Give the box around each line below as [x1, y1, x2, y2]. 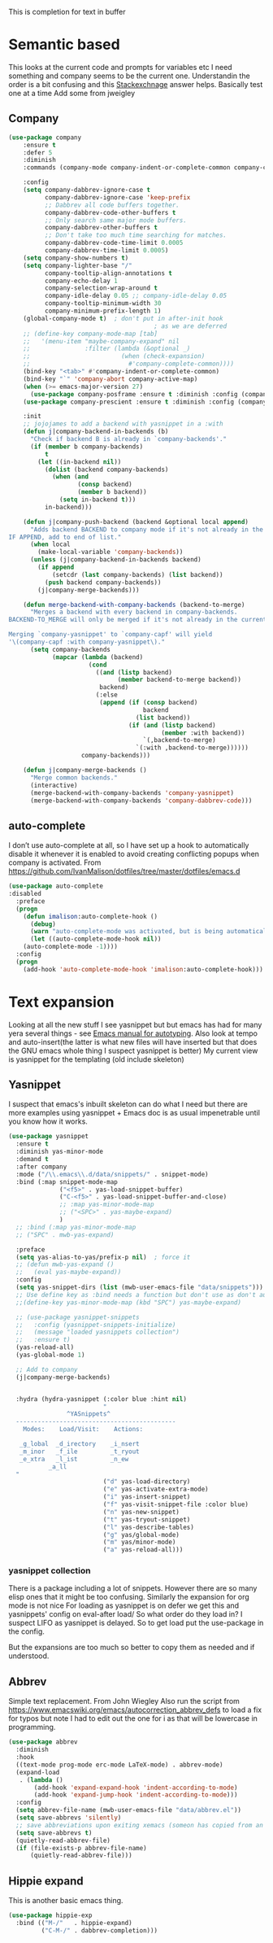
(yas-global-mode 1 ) [15, 1351, 85, 1360]
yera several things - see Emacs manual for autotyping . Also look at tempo [8, 1028, 258, 1038]
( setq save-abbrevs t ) [15, 1828, 93, 1837]
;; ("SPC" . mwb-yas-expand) [15, 1230, 115, 1239]
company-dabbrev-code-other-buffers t [44, 208, 176, 216]
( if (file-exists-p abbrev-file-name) [15, 1844, 148, 1852]
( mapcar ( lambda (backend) [51, 653, 144, 661]
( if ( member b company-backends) [29, 443, 144, 451]
